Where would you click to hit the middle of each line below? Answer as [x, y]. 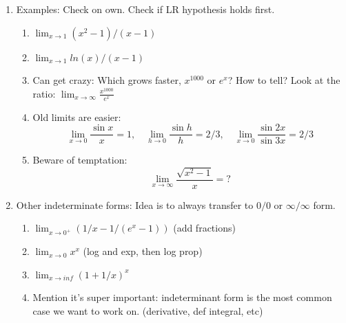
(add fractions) [204, 228]
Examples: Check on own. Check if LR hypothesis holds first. [145, 9]
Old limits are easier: [77, 116]
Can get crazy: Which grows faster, [107, 80]
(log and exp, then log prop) [143, 251]
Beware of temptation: [80, 160]
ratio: [44, 93]
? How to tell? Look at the [284, 80]
